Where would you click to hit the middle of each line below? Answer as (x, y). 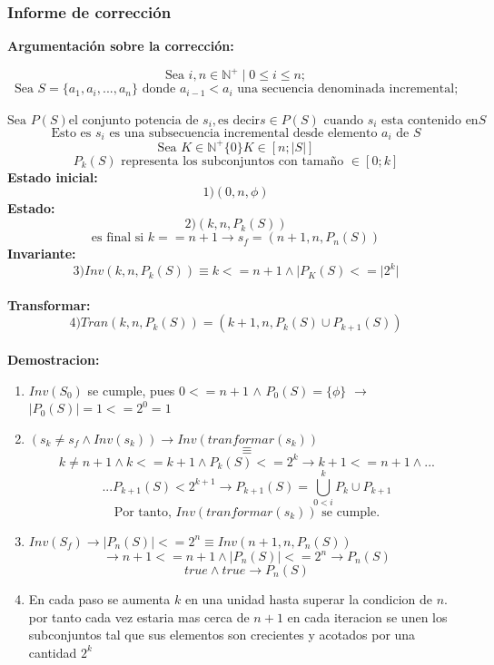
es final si (118, 238)
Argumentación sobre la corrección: (121, 46)
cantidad (53, 652)
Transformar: (49, 304)
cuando (343, 120)
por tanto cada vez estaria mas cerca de (139, 616)
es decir (239, 120)
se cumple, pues (131, 390)
